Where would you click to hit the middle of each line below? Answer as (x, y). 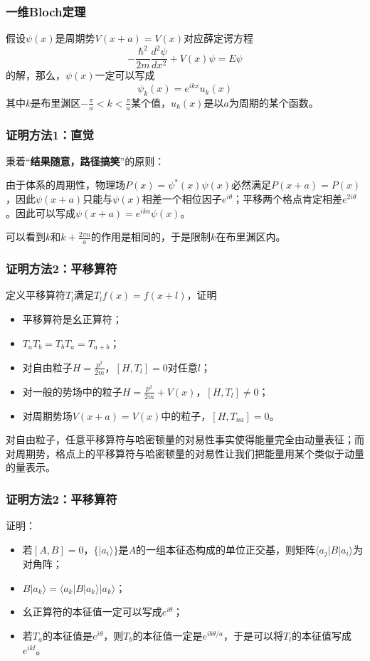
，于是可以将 (254, 636)
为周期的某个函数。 (274, 102)
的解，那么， (36, 75)
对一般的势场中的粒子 (72, 391)
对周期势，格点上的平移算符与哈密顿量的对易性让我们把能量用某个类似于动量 (185, 453)
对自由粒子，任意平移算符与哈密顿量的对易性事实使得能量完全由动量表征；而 (185, 439)
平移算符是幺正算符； (72, 318)
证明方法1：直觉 (50, 134)
